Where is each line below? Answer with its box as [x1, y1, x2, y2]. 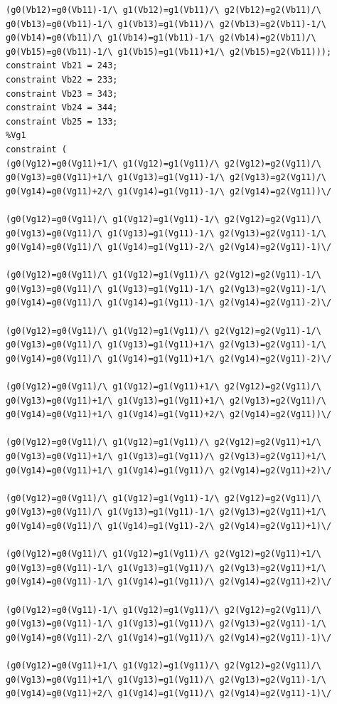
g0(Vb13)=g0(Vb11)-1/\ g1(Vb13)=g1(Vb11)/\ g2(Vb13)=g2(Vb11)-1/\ [6, 19, 327, 29]
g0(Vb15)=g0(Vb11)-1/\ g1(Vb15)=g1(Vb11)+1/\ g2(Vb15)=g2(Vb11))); [6, 46, 332, 57]
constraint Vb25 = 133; [6, 116, 118, 127]
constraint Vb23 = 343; [6, 88, 118, 99]
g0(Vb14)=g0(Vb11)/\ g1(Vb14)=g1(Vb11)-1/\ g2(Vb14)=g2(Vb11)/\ [6, 33, 316, 43]
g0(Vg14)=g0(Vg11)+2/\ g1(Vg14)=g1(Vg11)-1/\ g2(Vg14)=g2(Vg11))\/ [6, 186, 332, 196]
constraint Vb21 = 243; [6, 61, 118, 71]
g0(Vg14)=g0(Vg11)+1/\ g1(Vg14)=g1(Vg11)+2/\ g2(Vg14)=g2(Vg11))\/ [6, 409, 332, 420]
